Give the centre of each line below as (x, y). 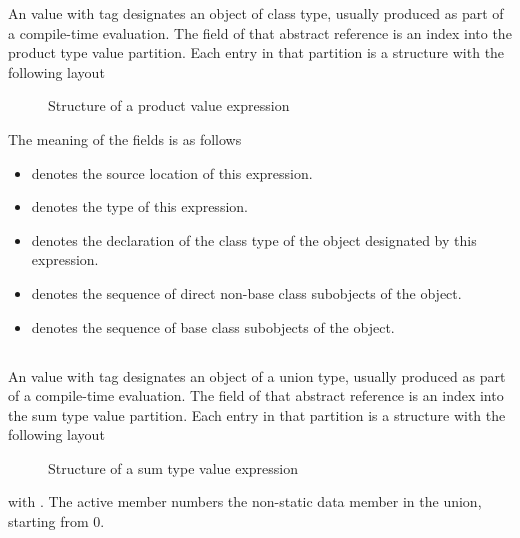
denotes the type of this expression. (139, 206)
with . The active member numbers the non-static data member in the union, (245, 501)
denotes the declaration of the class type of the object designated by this (254, 239)
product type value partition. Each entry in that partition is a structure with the (256, 52)
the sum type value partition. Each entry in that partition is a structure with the (257, 414)
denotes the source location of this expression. (172, 172)
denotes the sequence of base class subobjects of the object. (213, 326)
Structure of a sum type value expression (173, 467)
